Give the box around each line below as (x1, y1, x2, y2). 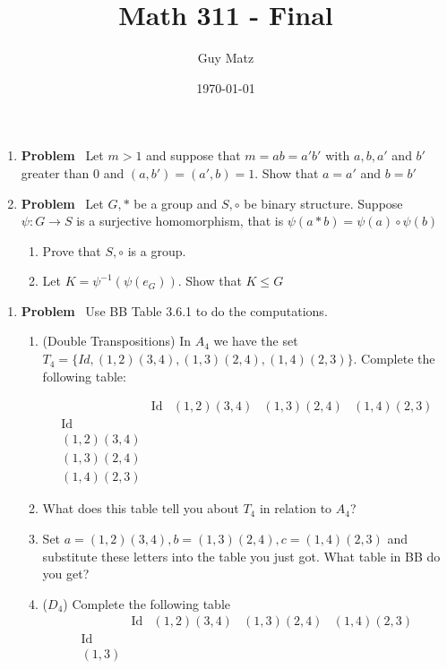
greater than (21, 163, 90, 182)
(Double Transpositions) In (42, 331, 191, 350)
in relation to (259, 499, 332, 518)
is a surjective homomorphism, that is (76, 211, 284, 230)
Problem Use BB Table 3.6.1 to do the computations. (21, 301, 328, 320)
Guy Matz (197, 48, 254, 67)
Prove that (42, 241, 101, 260)
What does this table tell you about (42, 499, 239, 518)
